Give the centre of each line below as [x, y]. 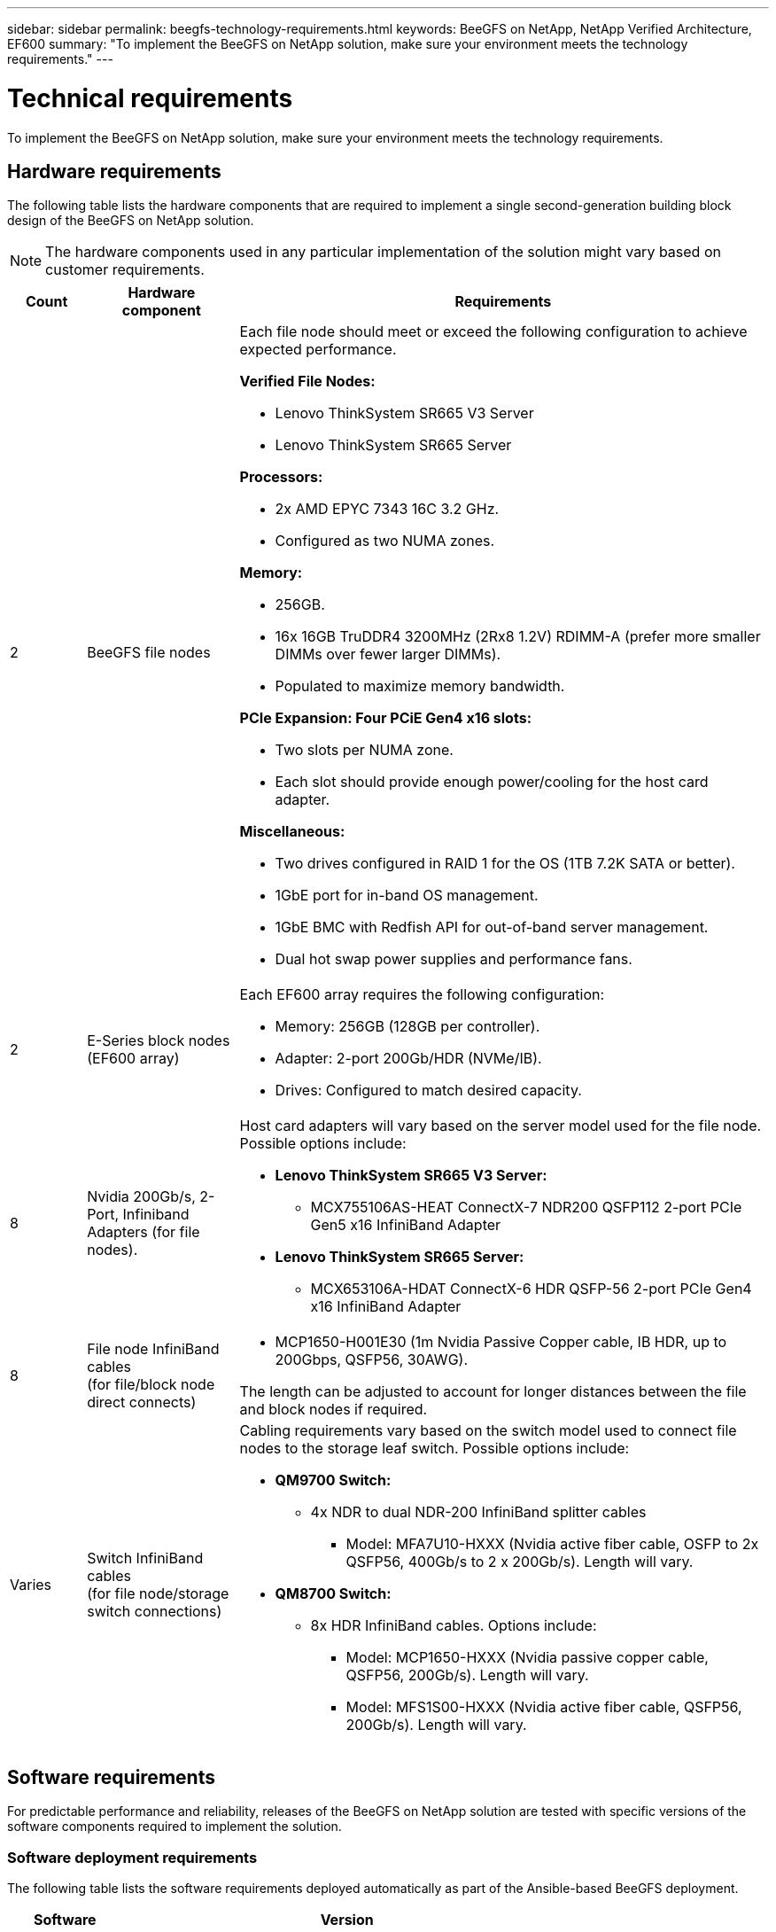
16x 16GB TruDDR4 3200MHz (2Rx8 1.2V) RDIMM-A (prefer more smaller [518, 637]
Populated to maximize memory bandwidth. [420, 686]
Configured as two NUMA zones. [385, 541]
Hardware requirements [114, 171]
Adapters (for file [144, 1232]
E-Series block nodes [159, 1041]
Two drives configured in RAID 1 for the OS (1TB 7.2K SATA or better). [505, 864]
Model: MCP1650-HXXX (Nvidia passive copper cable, [527, 1658]
